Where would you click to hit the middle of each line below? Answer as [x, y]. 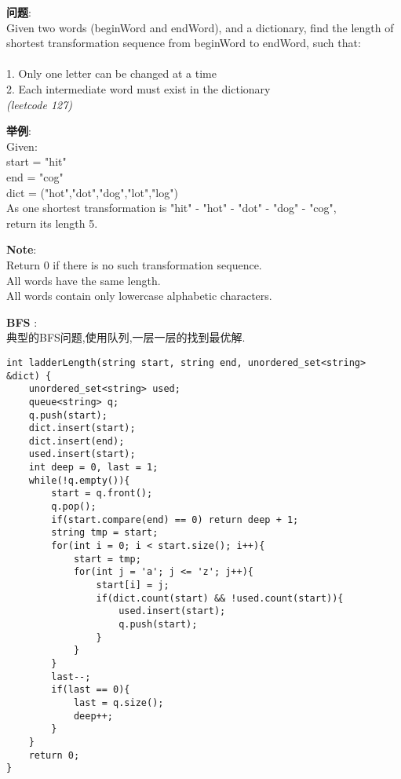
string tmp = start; [105, 533]
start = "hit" [36, 161]
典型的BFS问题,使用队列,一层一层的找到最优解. [126, 337]
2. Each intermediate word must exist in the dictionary [139, 88]
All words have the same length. [84, 280]
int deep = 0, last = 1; [93, 468]
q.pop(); [74, 507]
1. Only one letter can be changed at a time [111, 73]
